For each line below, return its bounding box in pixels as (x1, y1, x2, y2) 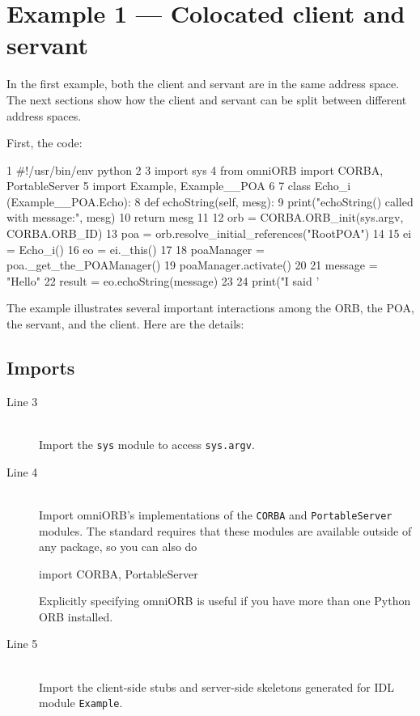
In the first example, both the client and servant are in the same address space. (6, 75, 400, 92)
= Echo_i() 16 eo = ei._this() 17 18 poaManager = (6, 240, 265, 257)
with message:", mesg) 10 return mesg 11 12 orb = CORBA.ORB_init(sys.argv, (6, 209, 404, 226)
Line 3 (6, 392, 38, 409)
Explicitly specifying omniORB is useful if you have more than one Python (39, 592, 411, 609)
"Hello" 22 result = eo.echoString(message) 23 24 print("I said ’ (6, 272, 320, 289)
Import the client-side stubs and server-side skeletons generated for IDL (39, 678, 394, 695)
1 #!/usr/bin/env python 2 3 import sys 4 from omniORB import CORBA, (6, 161, 384, 178)
